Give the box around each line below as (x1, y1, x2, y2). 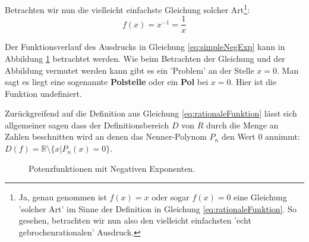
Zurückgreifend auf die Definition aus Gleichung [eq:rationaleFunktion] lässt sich (5, 107, 297, 120)
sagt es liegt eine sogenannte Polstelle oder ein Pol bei (5, 76, 209, 88)
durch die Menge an (206, 118, 279, 131)
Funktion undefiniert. (5, 87, 82, 99)
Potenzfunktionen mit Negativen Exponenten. (29, 162, 196, 174)
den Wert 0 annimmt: (221, 130, 300, 143)
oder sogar (152, 191, 190, 203)
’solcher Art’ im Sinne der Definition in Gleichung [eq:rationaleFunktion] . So (18, 202, 297, 215)
